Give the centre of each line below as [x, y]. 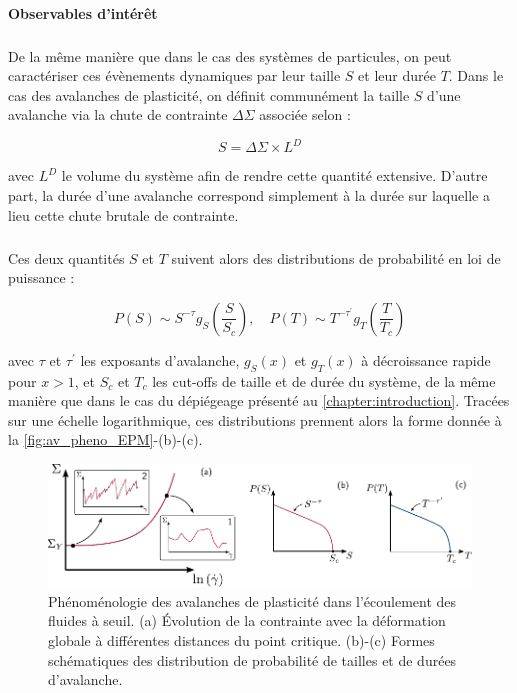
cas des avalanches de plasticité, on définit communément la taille [209, 94]
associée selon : [305, 114]
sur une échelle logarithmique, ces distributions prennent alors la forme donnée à [255, 419]
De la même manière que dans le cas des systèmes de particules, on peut [230, 55]
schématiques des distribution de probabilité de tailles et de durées [252, 659]
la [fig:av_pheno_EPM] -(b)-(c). [105, 439]
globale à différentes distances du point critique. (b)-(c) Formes [241, 640]
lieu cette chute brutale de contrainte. [123, 214]
